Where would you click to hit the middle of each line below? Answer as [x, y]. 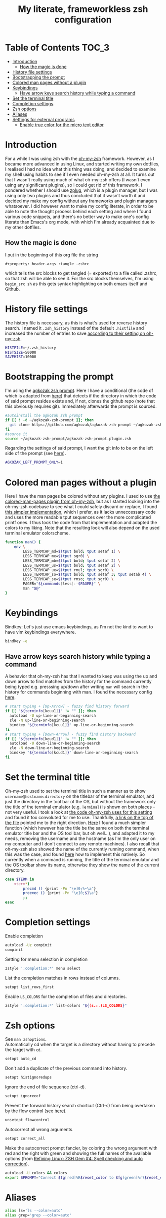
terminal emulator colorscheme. [38, 533]
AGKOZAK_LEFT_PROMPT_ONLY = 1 [34, 462]
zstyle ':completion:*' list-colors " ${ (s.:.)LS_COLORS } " [66, 1005]
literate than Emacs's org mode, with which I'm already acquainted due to [80, 222]
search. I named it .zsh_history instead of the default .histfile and [75, 328]
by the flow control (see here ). [36, 1111]
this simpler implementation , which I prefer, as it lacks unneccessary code [81, 512]
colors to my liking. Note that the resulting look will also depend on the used [82, 528]
